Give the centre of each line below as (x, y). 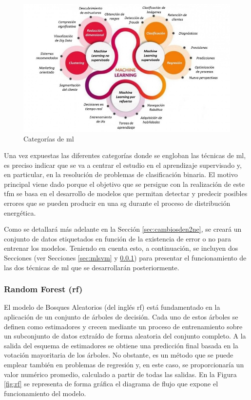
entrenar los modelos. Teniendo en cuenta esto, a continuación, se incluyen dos (121, 248)
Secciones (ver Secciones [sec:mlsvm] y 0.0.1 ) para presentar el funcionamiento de (125, 258)
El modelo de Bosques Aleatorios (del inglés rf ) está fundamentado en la (112, 307)
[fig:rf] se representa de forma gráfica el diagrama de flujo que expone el (111, 384)
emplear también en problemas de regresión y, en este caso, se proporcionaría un (124, 364)
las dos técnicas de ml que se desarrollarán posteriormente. (92, 267)
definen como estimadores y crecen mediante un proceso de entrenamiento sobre (123, 326)
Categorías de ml (49, 139)
